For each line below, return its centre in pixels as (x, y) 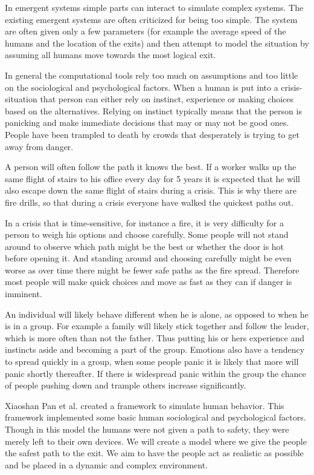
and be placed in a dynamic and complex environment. (107, 464)
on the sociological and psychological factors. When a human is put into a (142, 87)
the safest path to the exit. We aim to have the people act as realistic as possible (154, 453)
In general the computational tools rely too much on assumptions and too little (152, 75)
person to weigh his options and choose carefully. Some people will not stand (147, 234)
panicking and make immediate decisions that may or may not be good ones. (147, 123)
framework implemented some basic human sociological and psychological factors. (155, 417)
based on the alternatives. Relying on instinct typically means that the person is (153, 110)
